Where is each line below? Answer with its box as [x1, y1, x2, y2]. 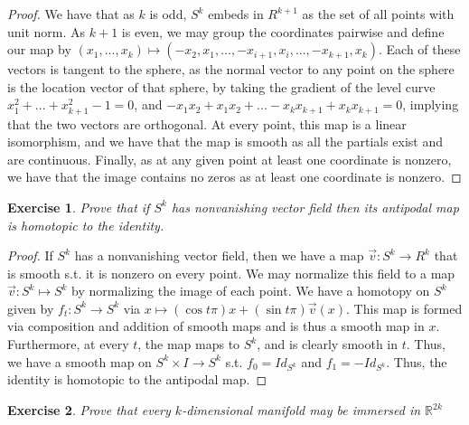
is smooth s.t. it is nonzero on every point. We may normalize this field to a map [7, 263, 455, 282]
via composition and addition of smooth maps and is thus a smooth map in [7, 316, 425, 335]
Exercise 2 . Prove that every [7, 401, 171, 419]
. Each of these [378, 40, 461, 59]
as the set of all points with [302, 5, 455, 23]
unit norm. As [7, 22, 86, 41]
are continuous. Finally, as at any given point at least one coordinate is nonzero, [7, 149, 452, 168]
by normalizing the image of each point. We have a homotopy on [71, 281, 430, 300]
